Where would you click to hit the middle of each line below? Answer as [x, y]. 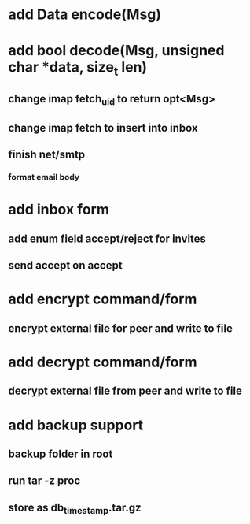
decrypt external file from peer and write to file [125, 391]
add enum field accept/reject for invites [107, 238]
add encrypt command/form [103, 299]
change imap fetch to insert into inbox [103, 128]
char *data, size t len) [78, 69]
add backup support [76, 425]
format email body [44, 177]
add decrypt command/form [103, 362]
